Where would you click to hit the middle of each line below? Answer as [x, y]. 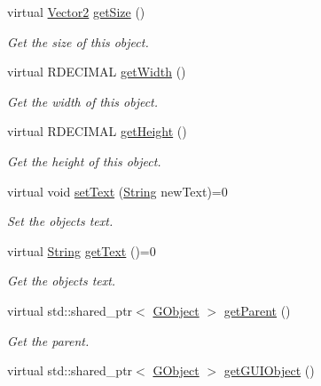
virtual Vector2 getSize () [76, 12]
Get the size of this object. [78, 41]
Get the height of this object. [84, 161]
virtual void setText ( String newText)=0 [117, 191]
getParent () [257, 310]
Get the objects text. [62, 281]
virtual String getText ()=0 [82, 250]
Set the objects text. [60, 221]
